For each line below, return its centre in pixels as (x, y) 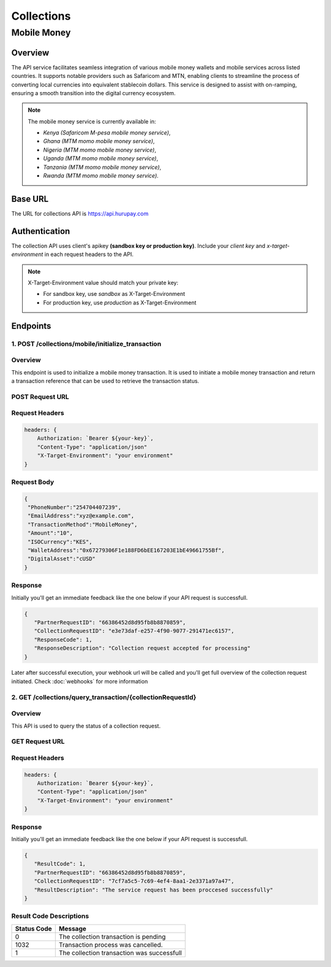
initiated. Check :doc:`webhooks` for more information (80, 681)
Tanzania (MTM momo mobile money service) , (102, 167)
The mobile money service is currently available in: (92, 121)
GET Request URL (38, 742)
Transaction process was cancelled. (111, 944)
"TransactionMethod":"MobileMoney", (83, 524)
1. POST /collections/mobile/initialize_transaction (86, 344)
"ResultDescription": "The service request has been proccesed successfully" (154, 890)
